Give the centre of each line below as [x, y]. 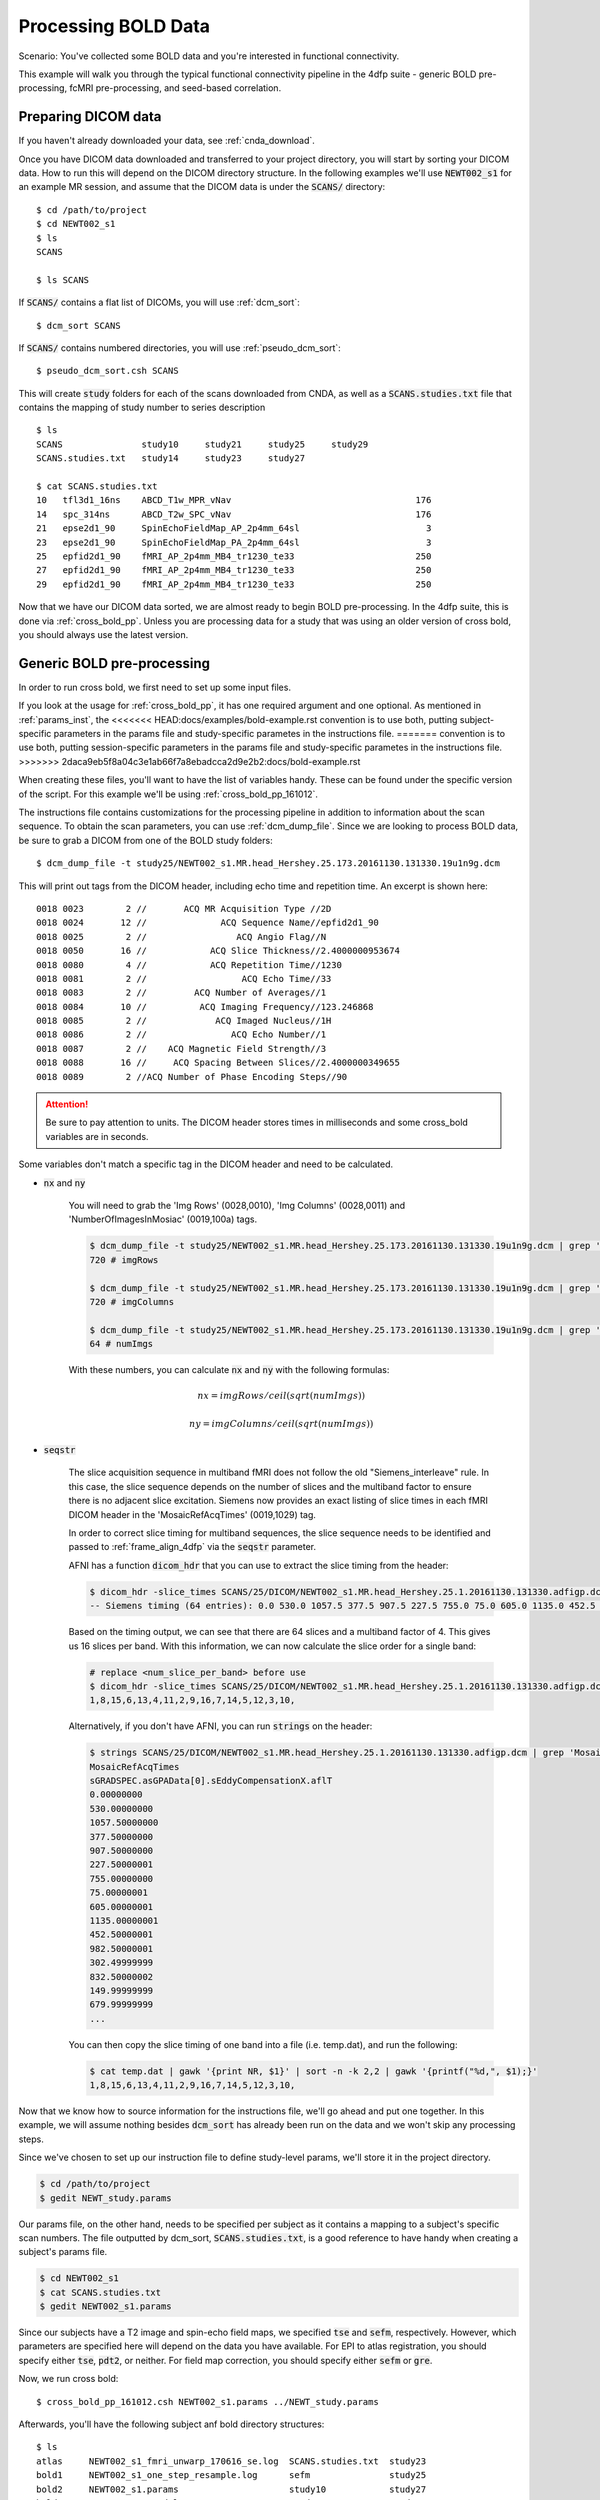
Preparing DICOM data [90, 116]
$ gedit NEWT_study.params [105, 2198]
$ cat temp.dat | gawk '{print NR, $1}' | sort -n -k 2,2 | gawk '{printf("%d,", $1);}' [314, 2071]
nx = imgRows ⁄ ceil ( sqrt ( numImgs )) [281, 1396]
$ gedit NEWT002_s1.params [105, 2306]
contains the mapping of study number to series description [142, 407]
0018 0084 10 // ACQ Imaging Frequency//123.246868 [205, 1006]
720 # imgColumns [132, 1301]
